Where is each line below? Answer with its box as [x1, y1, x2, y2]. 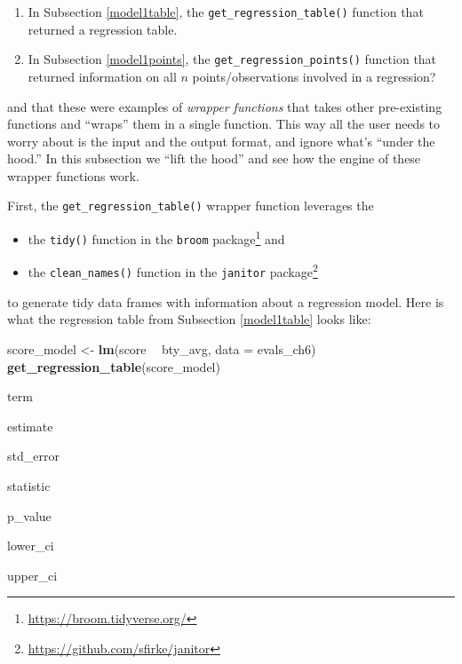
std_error [7, 447, 60, 465]
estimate [7, 416, 53, 435]
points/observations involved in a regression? [192, 67, 436, 85]
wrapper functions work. [7, 166, 139, 185]
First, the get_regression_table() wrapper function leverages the [7, 196, 374, 215]
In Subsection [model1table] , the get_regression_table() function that [28, 3, 424, 20]
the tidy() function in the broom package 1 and [28, 227, 285, 248]
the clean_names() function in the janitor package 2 [28, 260, 318, 281]
